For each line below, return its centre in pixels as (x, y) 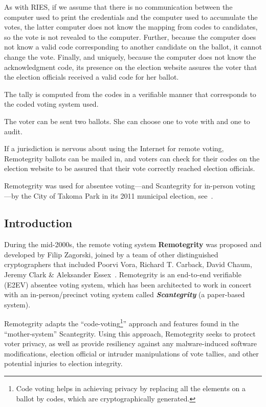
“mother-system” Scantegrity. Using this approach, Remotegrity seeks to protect (130, 333)
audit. (13, 131)
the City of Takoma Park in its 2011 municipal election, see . (117, 195)
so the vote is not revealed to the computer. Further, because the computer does (130, 37)
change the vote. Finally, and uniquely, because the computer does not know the (130, 56)
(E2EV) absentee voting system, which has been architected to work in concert (128, 284)
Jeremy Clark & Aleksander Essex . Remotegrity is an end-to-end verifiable (123, 274)
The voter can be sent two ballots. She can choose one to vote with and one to (127, 121)
